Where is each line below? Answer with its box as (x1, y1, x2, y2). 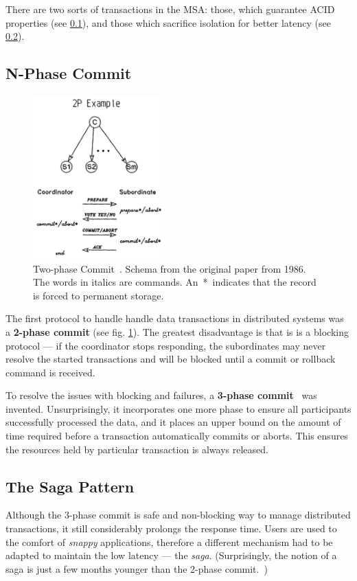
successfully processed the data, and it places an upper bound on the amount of (5, 415, 341, 429)
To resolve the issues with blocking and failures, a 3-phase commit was (5, 388, 317, 402)
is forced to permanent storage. (33, 288, 164, 302)
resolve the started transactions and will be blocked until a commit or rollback (5, 352, 336, 366)
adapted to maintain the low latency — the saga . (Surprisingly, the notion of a (5, 548, 337, 562)
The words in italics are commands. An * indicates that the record (33, 275, 316, 289)
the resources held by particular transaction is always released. (5, 442, 268, 456)
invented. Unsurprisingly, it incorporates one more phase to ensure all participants (5, 401, 352, 415)
